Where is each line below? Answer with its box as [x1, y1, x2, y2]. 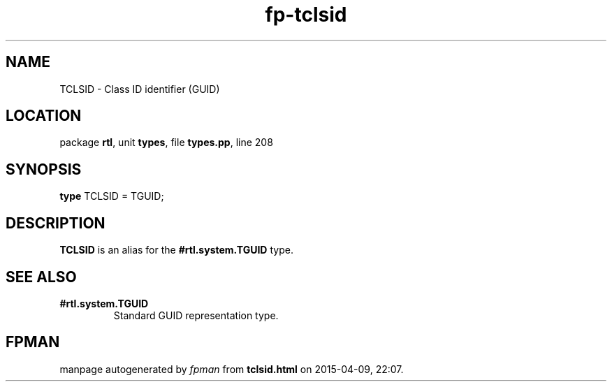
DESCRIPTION [6, 214, 105, 232]
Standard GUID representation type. [113, 309, 279, 321]
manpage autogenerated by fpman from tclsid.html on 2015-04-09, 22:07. [59, 363, 404, 375]
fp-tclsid [265, 3, 347, 27]
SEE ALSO [6, 268, 77, 286]
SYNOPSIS [6, 160, 82, 178]
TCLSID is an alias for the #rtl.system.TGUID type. [59, 244, 293, 256]
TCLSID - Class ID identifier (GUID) [59, 82, 220, 95]
